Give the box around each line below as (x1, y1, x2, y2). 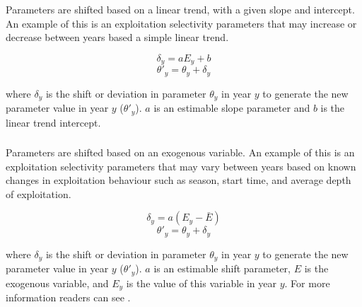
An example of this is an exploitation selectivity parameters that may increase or (6, 16, 357, 30)
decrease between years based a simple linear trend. (6, 30, 229, 45)
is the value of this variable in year (126, 275, 277, 290)
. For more (284, 275, 330, 290)
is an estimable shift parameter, (153, 261, 291, 276)
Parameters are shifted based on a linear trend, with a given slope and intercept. (6, 1, 355, 16)
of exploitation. (6, 186, 71, 201)
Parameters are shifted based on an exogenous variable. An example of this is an (6, 145, 355, 160)
